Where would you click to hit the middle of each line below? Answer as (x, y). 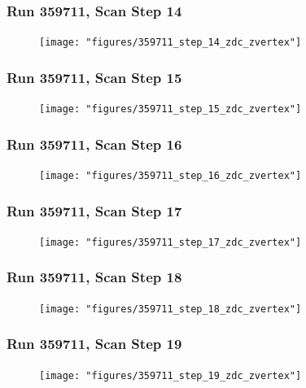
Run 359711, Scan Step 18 (94, 277)
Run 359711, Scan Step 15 (94, 77)
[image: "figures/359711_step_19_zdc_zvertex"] (170, 375)
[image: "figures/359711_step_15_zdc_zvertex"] (170, 109)
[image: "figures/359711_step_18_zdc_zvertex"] (170, 309)
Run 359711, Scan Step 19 (94, 344)
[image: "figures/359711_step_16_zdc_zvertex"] (170, 175)
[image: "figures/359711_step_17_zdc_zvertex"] (170, 242)
